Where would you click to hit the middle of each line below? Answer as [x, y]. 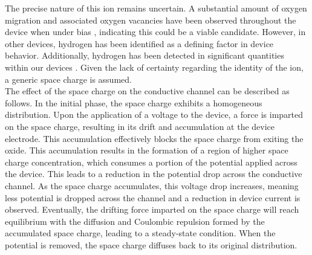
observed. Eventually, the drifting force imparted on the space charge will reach [152, 209]
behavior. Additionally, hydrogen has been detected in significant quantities [145, 55]
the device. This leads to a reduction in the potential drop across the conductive [154, 174]
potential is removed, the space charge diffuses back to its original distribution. [151, 244]
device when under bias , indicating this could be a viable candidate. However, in [155, 32]
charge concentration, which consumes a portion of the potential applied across [151, 162]
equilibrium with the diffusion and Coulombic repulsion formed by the [135, 221]
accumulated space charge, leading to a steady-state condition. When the [140, 233]
